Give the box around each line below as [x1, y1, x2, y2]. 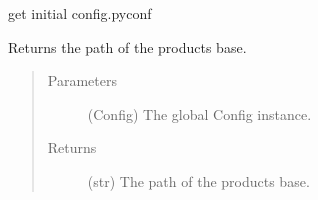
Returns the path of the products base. [8, 36, 247, 57]
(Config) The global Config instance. [87, 103, 312, 124]
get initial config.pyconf [8, 3, 152, 23]
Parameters [47, 70, 117, 91]
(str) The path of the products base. [87, 170, 310, 191]
